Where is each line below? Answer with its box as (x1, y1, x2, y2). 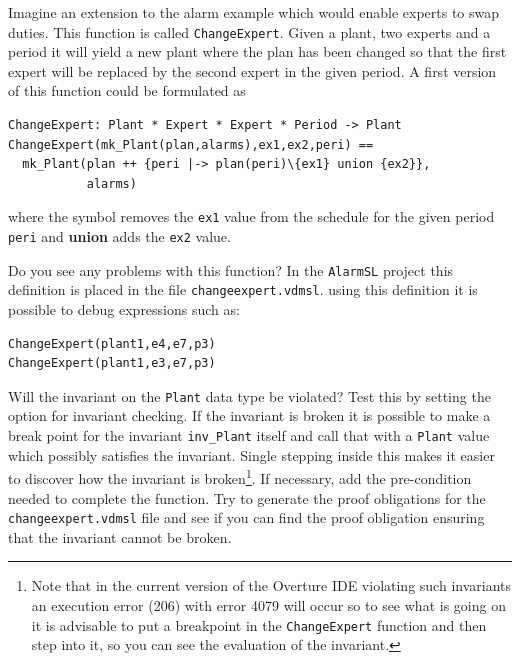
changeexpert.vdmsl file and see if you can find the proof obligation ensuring (8, 507, 485, 528)
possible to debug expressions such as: (8, 299, 240, 320)
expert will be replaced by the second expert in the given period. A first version (8, 60, 497, 81)
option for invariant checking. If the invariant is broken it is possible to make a (8, 405, 491, 426)
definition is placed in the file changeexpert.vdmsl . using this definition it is (8, 279, 478, 300)
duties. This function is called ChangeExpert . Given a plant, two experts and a (8, 21, 491, 42)
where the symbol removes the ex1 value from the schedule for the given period (8, 206, 495, 227)
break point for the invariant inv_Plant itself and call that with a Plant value (8, 425, 490, 446)
